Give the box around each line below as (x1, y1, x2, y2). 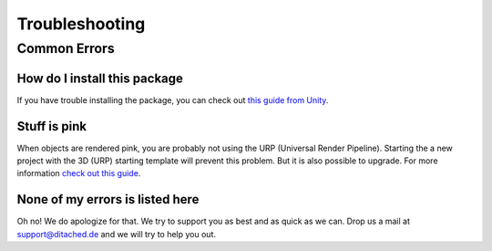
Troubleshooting (16, 14, 146, 34)
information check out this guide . (16, 168, 141, 179)
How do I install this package (16, 70, 184, 86)
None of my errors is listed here (16, 192, 200, 207)
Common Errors (16, 40, 115, 57)
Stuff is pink (16, 119, 87, 134)
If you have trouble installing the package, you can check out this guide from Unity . (16, 94, 329, 105)
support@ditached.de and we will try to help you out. (16, 228, 216, 239)
